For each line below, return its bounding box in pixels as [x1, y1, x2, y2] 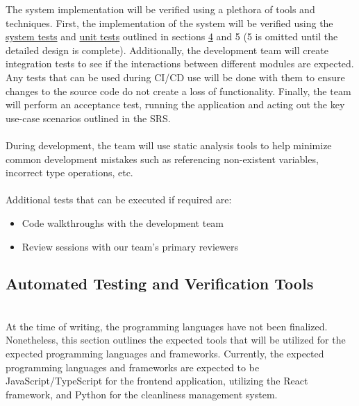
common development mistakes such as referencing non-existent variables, [6, 151, 319, 166]
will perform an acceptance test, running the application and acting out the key [6, 97, 345, 112]
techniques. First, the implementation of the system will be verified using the [6, 15, 333, 30]
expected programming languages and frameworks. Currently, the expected [6, 346, 324, 361]
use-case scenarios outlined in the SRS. [6, 110, 171, 125]
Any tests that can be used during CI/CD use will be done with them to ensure [6, 69, 345, 84]
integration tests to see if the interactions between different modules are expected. [6, 56, 354, 71]
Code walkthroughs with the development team [22, 215, 224, 230]
